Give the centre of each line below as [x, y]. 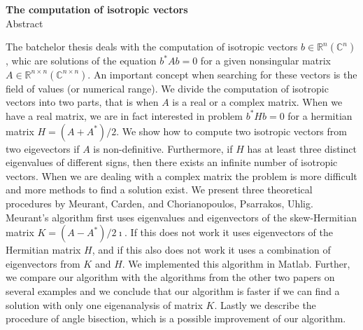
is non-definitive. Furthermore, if [163, 148]
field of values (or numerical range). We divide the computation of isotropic [167, 88]
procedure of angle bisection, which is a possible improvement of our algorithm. [176, 318]
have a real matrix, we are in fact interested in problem [124, 115]
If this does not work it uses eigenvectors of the [232, 232]
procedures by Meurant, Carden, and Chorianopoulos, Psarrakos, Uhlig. [159, 203]
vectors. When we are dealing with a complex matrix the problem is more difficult [181, 176]
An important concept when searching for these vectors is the [225, 74]
